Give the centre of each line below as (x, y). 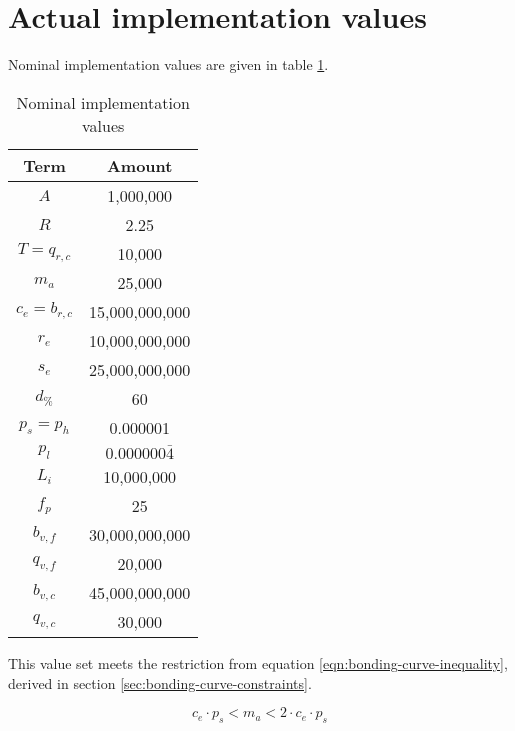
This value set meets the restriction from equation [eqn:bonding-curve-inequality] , (258, 663)
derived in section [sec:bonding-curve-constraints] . (160, 682)
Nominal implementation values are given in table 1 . (168, 64)
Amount (139, 165)
